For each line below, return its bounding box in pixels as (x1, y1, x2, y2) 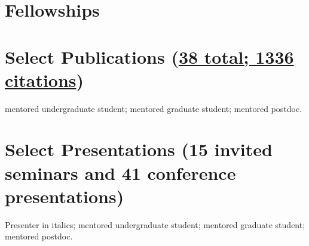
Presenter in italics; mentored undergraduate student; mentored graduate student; (5, 218, 305, 231)
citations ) (5, 67, 84, 92)
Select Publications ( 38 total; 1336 (5, 44, 294, 68)
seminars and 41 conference (5, 160, 236, 185)
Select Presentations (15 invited (5, 137, 273, 161)
